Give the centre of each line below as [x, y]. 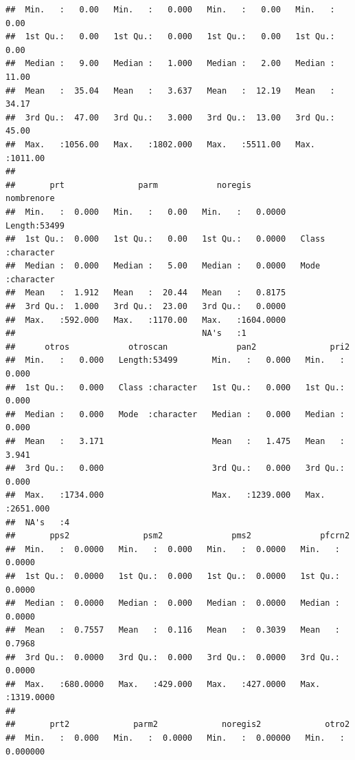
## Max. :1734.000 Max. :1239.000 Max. [165, 495]
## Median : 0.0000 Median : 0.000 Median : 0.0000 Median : [173, 603]
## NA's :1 [126, 334]
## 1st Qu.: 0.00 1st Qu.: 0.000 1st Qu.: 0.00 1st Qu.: [170, 37]
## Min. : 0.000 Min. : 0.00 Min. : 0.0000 [146, 212]
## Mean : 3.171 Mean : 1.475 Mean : [175, 441]
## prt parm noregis [128, 185]
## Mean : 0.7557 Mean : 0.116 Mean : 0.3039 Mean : [173, 630]
